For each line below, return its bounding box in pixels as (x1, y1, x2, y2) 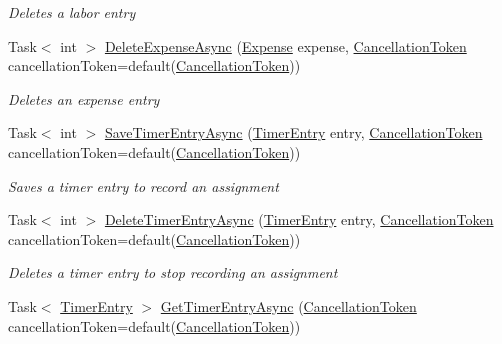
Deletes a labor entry (8, 2, 136, 22)
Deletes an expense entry (8, 88, 160, 109)
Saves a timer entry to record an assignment (8, 175, 279, 196)
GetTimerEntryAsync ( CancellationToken (160, 295, 417, 316)
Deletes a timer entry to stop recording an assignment (8, 262, 338, 283)
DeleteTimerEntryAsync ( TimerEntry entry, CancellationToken (104, 209, 494, 230)
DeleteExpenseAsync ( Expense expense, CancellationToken (104, 35, 467, 56)
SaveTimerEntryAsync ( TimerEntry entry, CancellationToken (104, 122, 483, 143)
